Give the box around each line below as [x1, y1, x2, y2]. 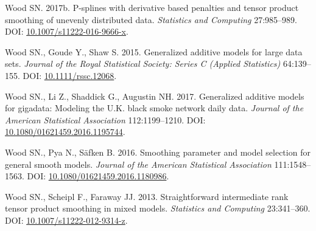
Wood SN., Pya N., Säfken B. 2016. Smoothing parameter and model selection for [5, 145, 311, 158]
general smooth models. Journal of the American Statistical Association [5, 157, 272, 170]
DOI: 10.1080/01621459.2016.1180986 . [27, 170, 169, 182]
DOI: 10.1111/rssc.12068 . [23, 69, 117, 81]
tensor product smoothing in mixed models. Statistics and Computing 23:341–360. [5, 202, 311, 215]
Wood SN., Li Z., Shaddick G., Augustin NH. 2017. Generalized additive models [5, 89, 304, 102]
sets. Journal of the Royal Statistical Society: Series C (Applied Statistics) [5, 57, 281, 70]
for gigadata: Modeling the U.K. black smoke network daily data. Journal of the [5, 102, 304, 114]
